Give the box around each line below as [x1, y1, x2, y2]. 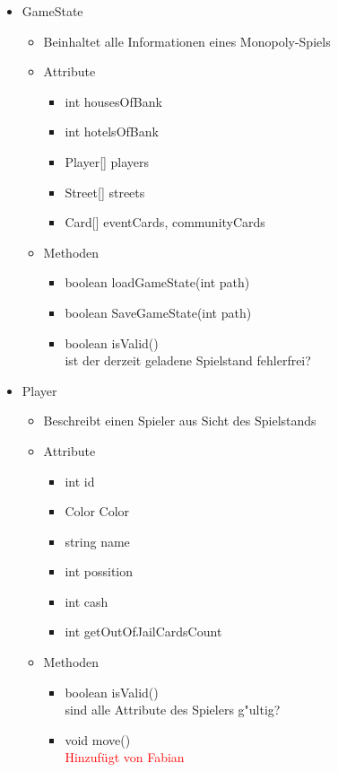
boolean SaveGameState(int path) [65, 303, 252, 321]
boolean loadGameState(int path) [65, 273, 250, 292]
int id [65, 471, 95, 490]
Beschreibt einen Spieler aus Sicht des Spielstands [43, 411, 316, 430]
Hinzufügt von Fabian [65, 748, 185, 767]
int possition [65, 562, 134, 581]
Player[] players [65, 152, 150, 171]
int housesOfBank [65, 92, 162, 110]
